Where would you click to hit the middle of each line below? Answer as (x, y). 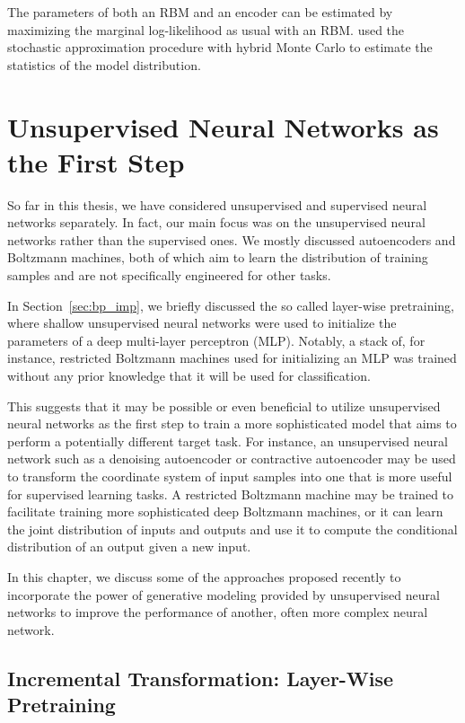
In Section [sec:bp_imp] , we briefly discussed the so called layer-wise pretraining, (231, 305)
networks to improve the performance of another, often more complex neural (218, 612)
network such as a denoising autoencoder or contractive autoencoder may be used (232, 458)
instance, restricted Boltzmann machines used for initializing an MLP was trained (232, 358)
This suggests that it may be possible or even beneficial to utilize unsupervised (224, 406)
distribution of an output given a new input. (129, 547)
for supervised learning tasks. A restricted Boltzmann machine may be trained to (231, 494)
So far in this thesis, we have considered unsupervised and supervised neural (217, 204)
